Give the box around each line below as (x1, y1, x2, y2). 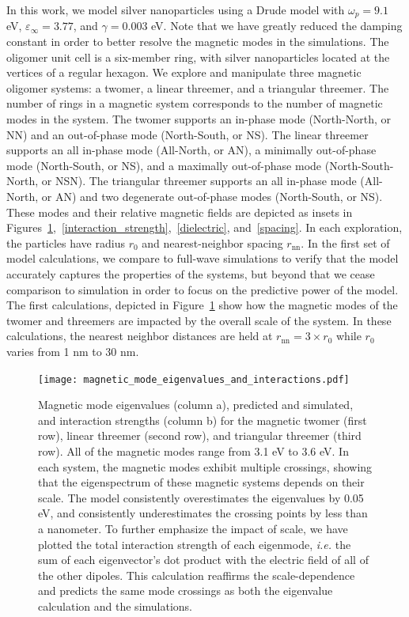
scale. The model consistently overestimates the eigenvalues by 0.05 (38, 489, 364, 505)
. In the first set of (301, 234, 390, 251)
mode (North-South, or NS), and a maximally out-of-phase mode (6, 157, 322, 173)
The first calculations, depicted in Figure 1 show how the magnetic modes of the (6, 297, 398, 313)
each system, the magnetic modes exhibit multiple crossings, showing (38, 458, 373, 475)
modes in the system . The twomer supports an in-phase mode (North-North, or (6, 111, 391, 127)
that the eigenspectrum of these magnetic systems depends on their (38, 474, 365, 490)
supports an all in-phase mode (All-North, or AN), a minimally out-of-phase (6, 142, 377, 158)
